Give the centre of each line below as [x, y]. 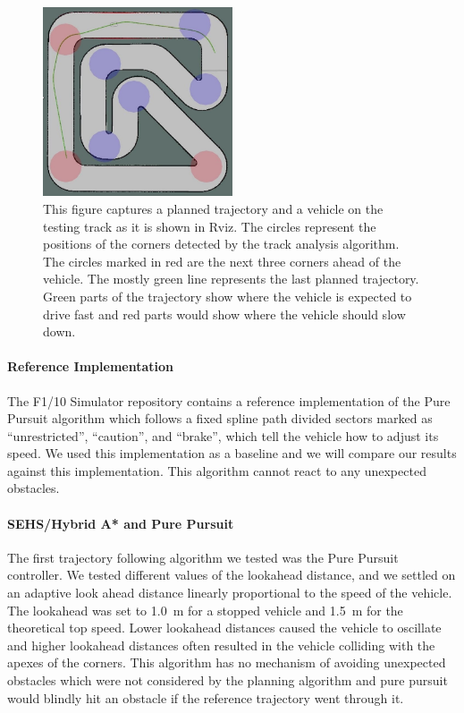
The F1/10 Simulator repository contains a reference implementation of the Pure [229, 400]
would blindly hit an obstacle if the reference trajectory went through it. [206, 697]
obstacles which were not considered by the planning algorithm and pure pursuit [228, 680]
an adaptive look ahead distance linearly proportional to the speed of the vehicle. [230, 593]
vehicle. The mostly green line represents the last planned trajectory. [231, 279]
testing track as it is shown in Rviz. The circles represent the [210, 226]
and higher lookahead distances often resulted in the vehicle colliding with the [221, 645]
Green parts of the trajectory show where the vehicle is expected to [228, 296]
